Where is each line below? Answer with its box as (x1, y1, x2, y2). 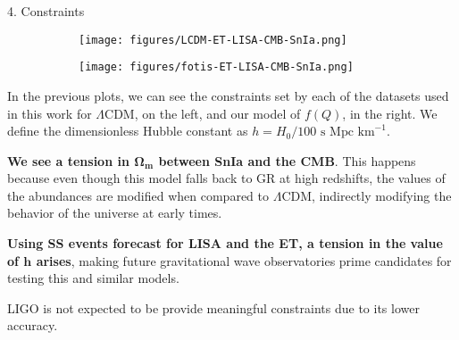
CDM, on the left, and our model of (104, 104, 301, 122)
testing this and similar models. (7, 269, 179, 287)
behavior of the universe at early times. (7, 203, 222, 222)
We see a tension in (7, 151, 129, 170)
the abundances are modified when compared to (7, 186, 269, 204)
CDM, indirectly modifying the (281, 186, 452, 204)
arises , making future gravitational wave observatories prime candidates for (36, 251, 452, 270)
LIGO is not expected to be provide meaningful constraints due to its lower (7, 298, 420, 317)
